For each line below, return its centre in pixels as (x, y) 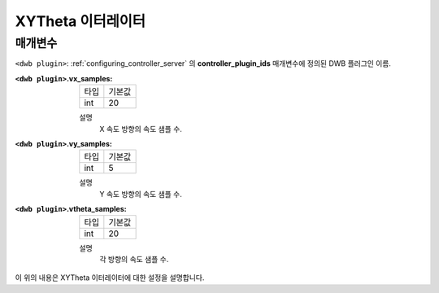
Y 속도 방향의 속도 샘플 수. (141, 194)
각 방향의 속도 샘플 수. (134, 259)
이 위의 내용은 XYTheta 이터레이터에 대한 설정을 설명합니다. (110, 278)
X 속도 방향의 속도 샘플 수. (141, 129)
